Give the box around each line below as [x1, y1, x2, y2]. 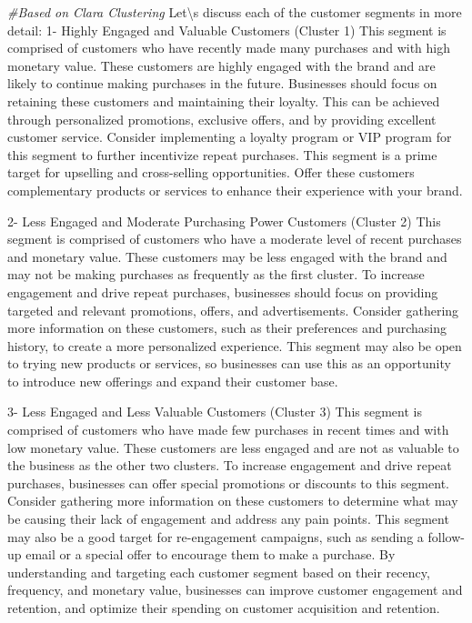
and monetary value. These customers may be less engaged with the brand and [7, 246, 447, 266]
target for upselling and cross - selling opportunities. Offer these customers [7, 163, 415, 182]
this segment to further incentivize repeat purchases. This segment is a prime [7, 145, 437, 164]
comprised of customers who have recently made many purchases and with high [7, 38, 451, 57]
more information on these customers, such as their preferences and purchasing [7, 318, 447, 337]
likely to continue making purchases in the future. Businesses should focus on [7, 74, 437, 93]
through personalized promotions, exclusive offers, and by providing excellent [7, 109, 437, 128]
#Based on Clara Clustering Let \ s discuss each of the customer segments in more [7, 3, 462, 21]
